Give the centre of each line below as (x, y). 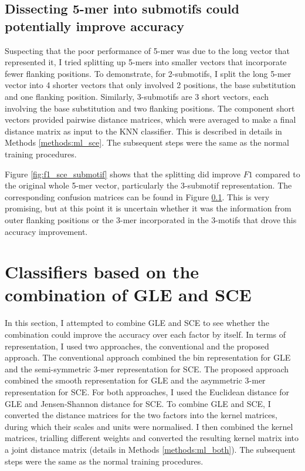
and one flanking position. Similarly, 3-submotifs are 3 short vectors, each (137, 96)
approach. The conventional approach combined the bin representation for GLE (148, 357)
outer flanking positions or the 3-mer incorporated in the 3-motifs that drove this (151, 219)
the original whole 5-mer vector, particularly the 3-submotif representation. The (148, 185)
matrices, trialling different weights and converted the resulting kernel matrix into (152, 438)
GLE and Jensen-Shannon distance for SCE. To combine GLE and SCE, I (138, 403)
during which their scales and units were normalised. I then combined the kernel (149, 426)
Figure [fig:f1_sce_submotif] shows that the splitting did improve (123, 174)
